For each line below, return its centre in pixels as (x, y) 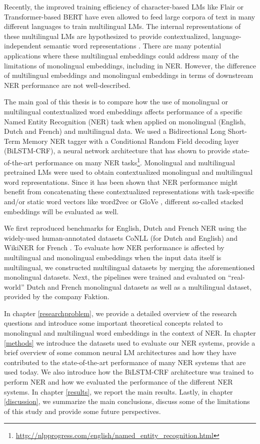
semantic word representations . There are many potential (132, 46)
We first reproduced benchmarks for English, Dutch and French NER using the (125, 228)
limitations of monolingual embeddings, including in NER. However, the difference (130, 65)
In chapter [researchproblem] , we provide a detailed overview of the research (120, 313)
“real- (236, 277)
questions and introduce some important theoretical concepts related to (113, 323)
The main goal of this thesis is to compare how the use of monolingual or (116, 102)
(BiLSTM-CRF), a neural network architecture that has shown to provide (117, 151)
